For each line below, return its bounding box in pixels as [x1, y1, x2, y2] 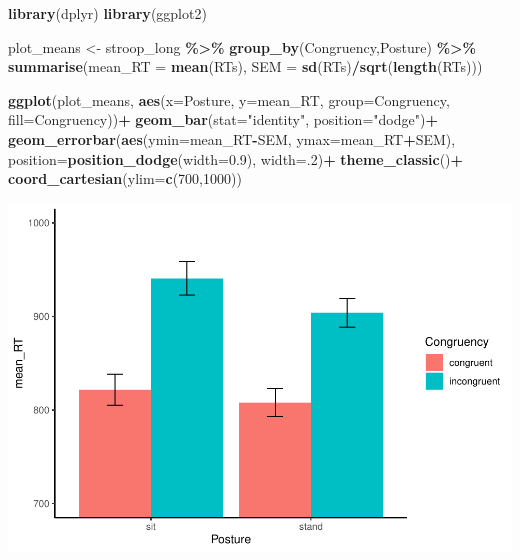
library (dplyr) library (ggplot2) [8, 3, 207, 23]
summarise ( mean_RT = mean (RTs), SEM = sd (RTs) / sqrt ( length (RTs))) [8, 56, 483, 77]
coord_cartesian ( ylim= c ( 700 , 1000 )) [8, 168, 242, 189]
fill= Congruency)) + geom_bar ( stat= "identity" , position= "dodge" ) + [8, 109, 438, 130]
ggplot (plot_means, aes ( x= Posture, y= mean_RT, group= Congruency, [8, 89, 450, 110]
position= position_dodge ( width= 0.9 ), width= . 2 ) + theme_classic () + [8, 148, 464, 169]
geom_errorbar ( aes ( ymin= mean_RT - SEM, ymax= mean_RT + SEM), [8, 128, 456, 149]
